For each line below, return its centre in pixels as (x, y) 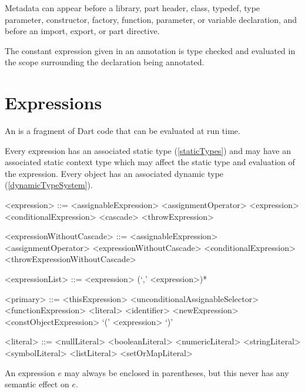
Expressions (53, 103)
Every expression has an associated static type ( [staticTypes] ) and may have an (148, 150)
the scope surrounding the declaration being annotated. (105, 62)
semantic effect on (37, 384)
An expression (30, 372)
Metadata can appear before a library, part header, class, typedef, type (133, 8)
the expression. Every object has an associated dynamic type (114, 173)
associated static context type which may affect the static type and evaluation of (150, 162)
